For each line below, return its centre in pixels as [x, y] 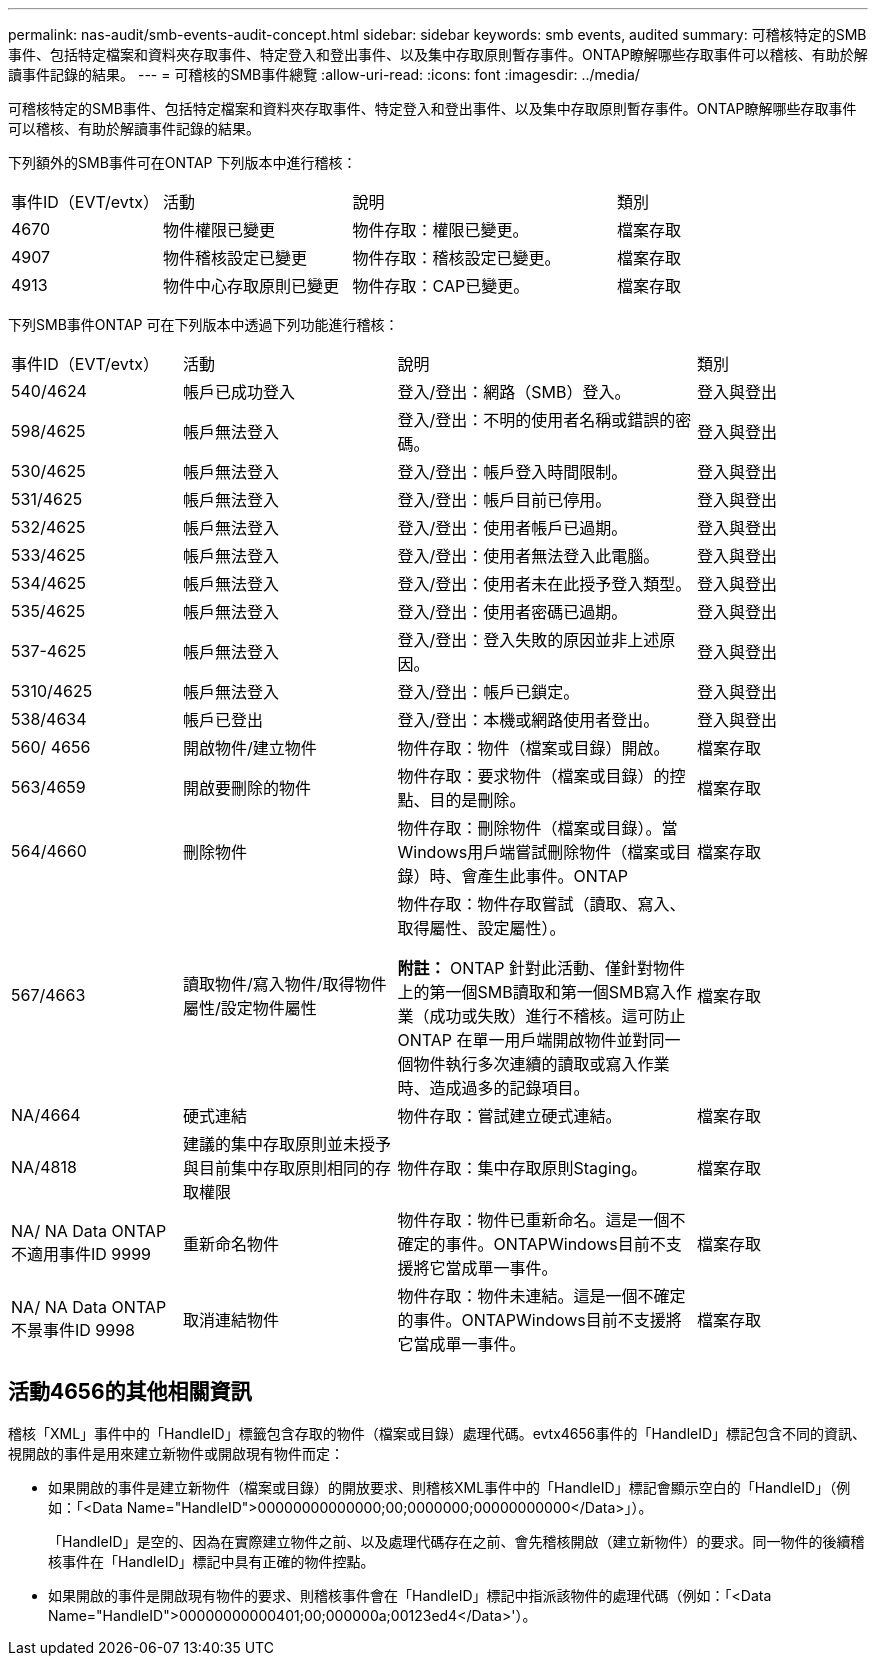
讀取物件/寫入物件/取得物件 [285, 984]
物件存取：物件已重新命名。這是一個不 [541, 1220]
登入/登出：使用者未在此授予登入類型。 [544, 584]
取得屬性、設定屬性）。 [481, 928]
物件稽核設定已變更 [235, 258]
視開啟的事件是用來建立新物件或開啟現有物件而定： [176, 1453]
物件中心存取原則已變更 [251, 286]
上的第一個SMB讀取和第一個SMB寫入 [536, 992]
